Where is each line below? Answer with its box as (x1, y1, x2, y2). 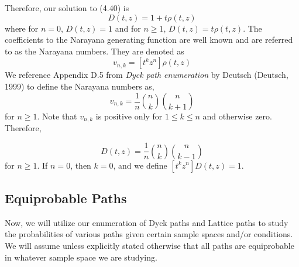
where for (5, 22, 39, 34)
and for (115, 22, 141, 34)
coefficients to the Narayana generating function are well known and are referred (5, 33, 293, 46)
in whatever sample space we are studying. (5, 251, 157, 263)
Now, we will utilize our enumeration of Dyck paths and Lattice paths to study (5, 216, 288, 228)
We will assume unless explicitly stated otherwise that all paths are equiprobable (5, 239, 294, 251)
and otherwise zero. (202, 110, 272, 122)
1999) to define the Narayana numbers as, (5, 80, 154, 92)
